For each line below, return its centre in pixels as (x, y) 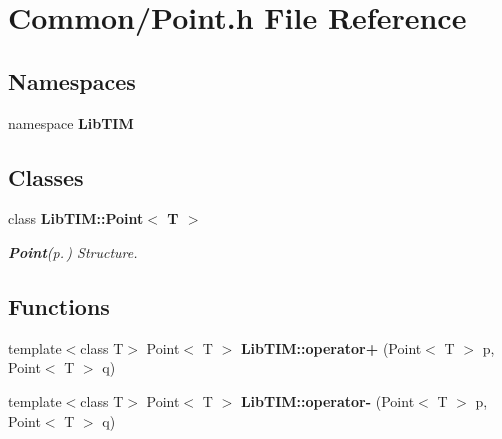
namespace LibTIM (71, 122)
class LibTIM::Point (76, 218)
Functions (59, 305)
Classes (46, 176)
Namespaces (72, 80)
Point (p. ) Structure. (73, 251)
